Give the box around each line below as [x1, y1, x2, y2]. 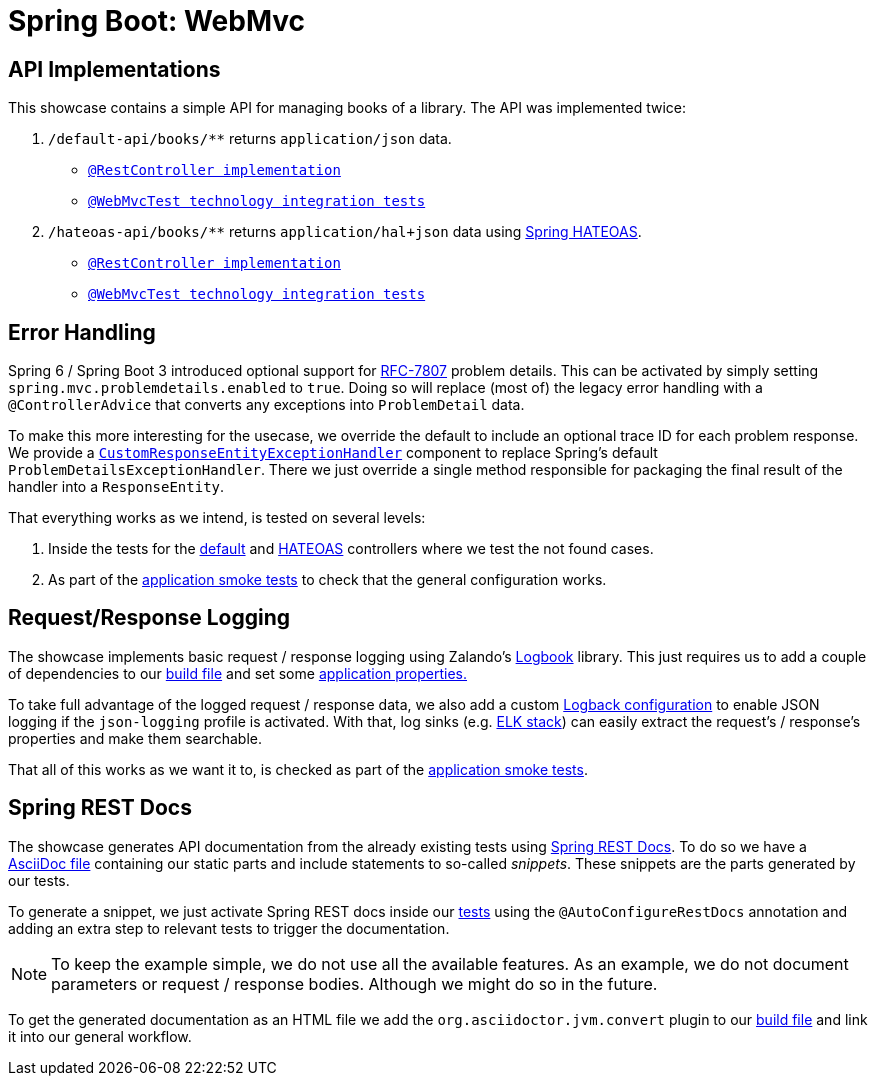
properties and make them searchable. [8, 729, 263, 747]
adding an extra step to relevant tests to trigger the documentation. [8, 919, 450, 937]
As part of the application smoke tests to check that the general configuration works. [48, 571, 607, 589]
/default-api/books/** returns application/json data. [48, 130, 452, 148]
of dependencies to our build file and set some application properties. [8, 664, 468, 682]
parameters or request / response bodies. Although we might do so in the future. [51, 973, 658, 994]
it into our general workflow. [8, 1027, 192, 1045]
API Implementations [8, 56, 221, 82]
